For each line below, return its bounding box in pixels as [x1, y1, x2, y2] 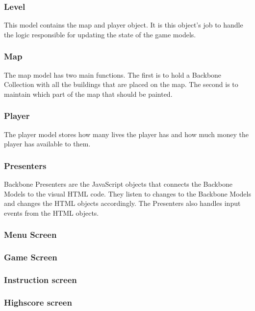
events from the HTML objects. [4, 207, 99, 218]
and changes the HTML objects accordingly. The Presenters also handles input [4, 198, 241, 208]
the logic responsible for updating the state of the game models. [4, 29, 196, 39]
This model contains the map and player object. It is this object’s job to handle [4, 20, 243, 30]
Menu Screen [4, 228, 57, 241]
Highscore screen [4, 296, 72, 308]
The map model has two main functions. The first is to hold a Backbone [4, 69, 222, 80]
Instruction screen [4, 274, 77, 286]
